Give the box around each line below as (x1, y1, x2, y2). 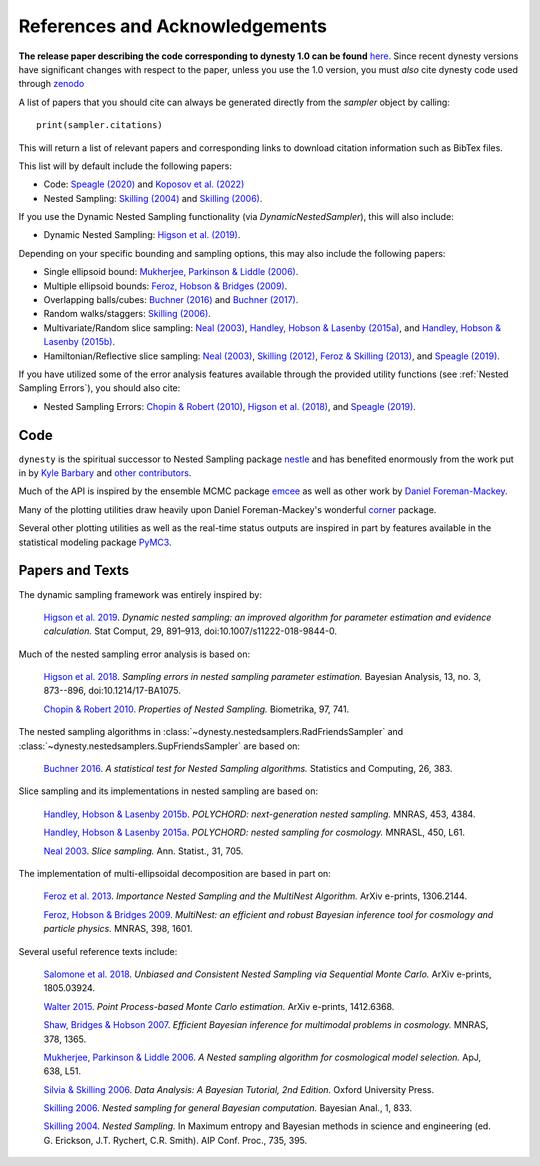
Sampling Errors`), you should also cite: (18, 382, 181, 394)
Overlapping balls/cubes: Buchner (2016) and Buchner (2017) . (43, 294, 299, 306)
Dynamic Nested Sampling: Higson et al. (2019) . (43, 229, 241, 241)
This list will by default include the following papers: (18, 160, 233, 172)
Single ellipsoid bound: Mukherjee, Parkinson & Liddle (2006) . (43, 266, 299, 278)
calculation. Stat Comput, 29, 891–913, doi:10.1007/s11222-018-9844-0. (43, 625, 338, 637)
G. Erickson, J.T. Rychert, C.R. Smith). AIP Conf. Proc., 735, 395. (43, 1134, 308, 1146)
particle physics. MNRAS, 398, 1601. (43, 923, 194, 935)
